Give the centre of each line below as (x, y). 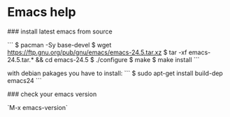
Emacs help (42, 12)
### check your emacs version (52, 94)
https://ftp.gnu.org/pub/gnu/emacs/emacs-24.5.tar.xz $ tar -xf (97, 52)
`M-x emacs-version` (37, 107)
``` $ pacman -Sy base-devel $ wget (59, 45)
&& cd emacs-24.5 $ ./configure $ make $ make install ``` (117, 59)
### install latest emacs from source (60, 31)
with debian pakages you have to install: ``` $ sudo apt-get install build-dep (115, 73)
